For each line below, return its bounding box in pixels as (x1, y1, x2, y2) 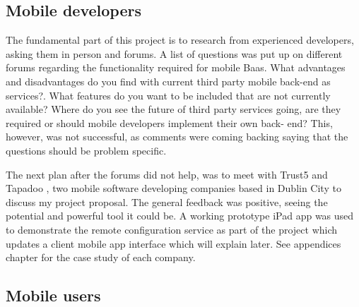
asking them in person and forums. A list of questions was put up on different (6, 46, 343, 61)
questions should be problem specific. (6, 143, 167, 157)
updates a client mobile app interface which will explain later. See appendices (6, 236, 341, 251)
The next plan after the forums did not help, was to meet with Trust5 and (6, 167, 328, 181)
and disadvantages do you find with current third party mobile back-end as (6, 73, 331, 88)
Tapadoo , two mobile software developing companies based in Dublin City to (6, 181, 341, 195)
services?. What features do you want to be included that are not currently (6, 88, 331, 102)
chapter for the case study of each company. (6, 250, 196, 265)
